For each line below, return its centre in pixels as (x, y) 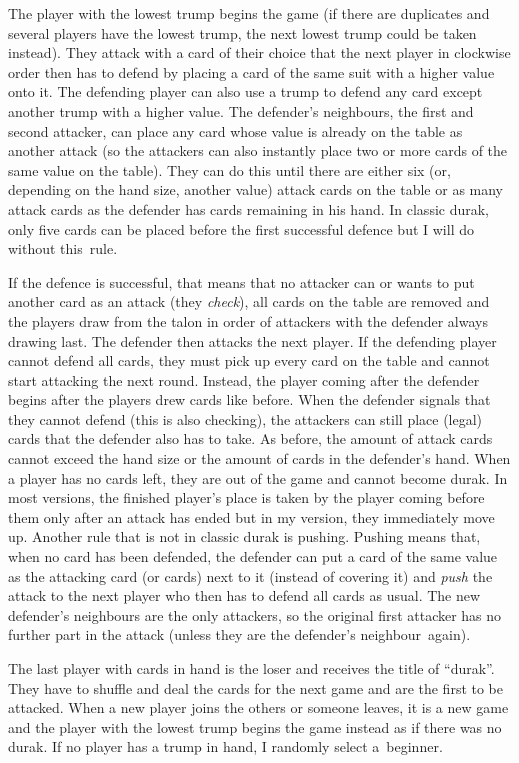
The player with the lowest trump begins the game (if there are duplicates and (249, 13)
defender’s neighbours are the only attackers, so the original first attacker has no (255, 614)
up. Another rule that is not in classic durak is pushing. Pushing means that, (244, 536)
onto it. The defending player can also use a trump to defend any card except (245, 91)
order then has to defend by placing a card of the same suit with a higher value (251, 71)
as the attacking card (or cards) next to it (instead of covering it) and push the (250, 575)
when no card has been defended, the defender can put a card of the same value (253, 556)
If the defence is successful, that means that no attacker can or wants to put (241, 281)
